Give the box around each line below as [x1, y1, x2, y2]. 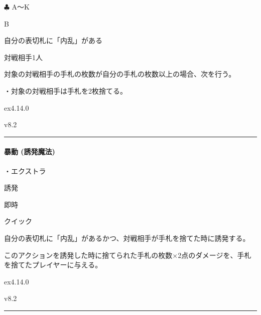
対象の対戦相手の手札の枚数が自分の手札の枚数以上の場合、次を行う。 [4, 69, 236, 79]
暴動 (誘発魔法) [4, 146, 55, 157]
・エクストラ [4, 165, 46, 176]
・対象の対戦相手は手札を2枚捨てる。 [4, 85, 127, 96]
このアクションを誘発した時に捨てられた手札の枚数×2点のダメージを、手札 [4, 249, 251, 260]
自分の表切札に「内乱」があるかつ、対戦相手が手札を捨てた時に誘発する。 [4, 232, 250, 243]
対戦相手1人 [4, 52, 43, 62]
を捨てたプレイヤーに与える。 [4, 259, 102, 270]
